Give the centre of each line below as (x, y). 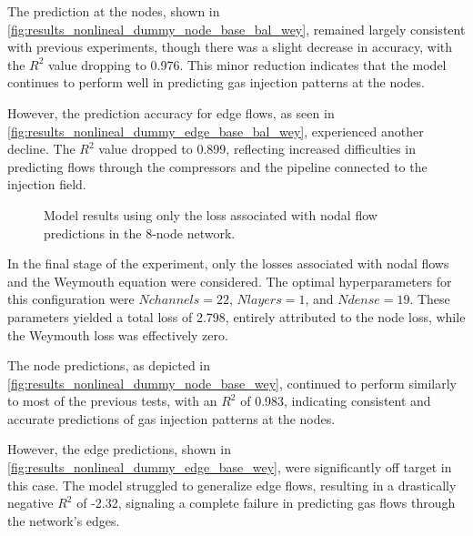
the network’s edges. (64, 520)
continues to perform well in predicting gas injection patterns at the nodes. (216, 82)
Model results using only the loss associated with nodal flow (211, 214)
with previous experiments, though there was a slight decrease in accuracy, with (230, 47)
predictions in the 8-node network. (140, 233)
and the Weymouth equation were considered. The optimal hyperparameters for (230, 281)
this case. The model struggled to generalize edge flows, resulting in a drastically (232, 485)
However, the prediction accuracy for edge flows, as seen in (171, 112)
